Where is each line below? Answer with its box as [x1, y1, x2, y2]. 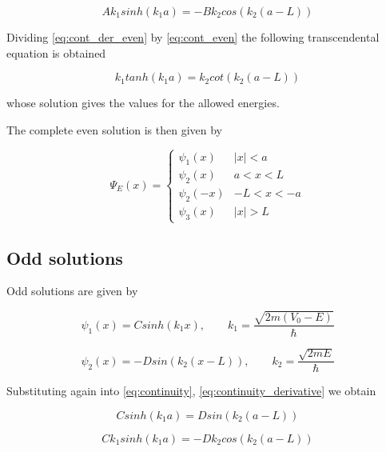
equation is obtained [6, 44, 106, 61]
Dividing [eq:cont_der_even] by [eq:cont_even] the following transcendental [6, 29, 380, 45]
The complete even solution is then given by [6, 121, 223, 138]
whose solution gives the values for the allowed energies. [6, 94, 280, 111]
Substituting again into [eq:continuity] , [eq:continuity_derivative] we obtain [6, 382, 376, 399]
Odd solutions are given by [6, 282, 138, 299]
